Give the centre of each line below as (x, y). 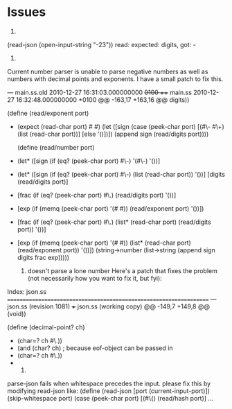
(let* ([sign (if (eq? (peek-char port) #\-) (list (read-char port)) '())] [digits (121, 174)
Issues (27, 12)
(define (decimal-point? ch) (46, 327)
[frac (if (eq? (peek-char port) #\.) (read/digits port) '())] (97, 195)
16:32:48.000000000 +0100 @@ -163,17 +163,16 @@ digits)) (103, 99)
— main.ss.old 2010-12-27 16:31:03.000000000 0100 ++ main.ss (100, 92)
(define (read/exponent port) (48, 113)
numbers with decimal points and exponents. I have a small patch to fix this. (115, 79)
